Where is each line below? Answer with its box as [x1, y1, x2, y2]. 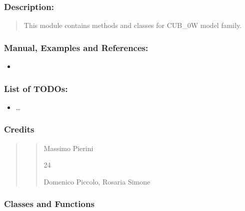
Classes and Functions [4, 197, 94, 210]
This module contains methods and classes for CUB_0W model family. [23, 20, 242, 30]
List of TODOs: [4, 82, 68, 94]
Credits [4, 123, 34, 135]
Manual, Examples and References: [4, 41, 148, 53]
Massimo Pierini [43, 142, 93, 153]
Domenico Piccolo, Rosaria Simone [43, 176, 150, 186]
